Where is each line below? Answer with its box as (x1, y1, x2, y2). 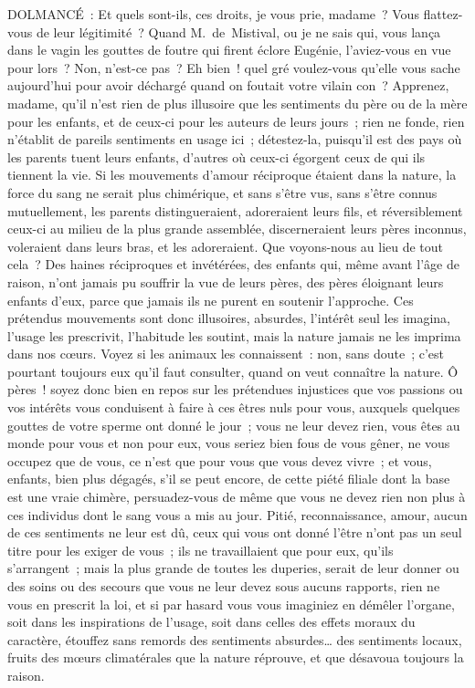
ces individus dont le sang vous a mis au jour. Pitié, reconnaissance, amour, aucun (7, 505, 468, 524)
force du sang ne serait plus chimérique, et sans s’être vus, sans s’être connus (7, 182, 438, 202)
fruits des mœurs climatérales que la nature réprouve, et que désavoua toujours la (7, 648, 464, 667)
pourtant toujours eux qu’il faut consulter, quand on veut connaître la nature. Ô (7, 361, 459, 380)
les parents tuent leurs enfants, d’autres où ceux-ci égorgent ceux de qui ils (7, 147, 426, 166)
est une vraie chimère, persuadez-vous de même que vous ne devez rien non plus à (7, 487, 466, 506)
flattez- (423, 5, 463, 23)
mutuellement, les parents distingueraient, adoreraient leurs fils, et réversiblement (7, 201, 463, 220)
